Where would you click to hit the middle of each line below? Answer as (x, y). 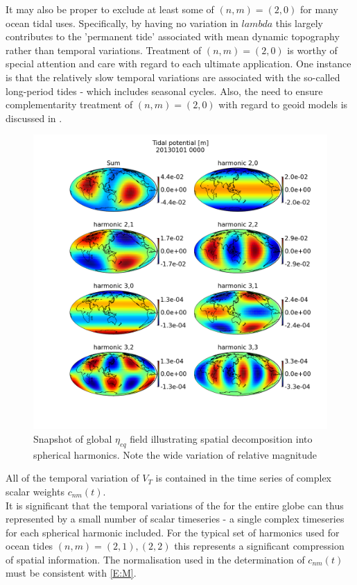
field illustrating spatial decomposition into (221, 438)
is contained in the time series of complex (244, 478)
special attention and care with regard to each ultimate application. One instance (178, 63)
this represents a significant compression (259, 546)
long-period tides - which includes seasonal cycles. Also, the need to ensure (164, 91)
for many (319, 9)
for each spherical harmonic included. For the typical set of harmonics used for (173, 532)
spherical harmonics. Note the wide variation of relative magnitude (175, 454)
